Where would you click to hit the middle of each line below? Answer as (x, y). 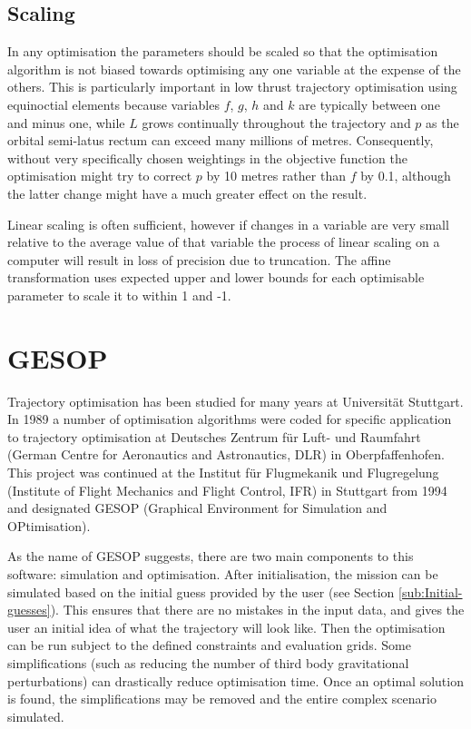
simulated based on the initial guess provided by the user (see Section (201, 591)
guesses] (29, 610)
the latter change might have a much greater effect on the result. (187, 193)
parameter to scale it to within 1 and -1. (119, 295)
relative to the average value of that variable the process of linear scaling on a (224, 242)
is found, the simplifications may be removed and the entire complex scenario (222, 699)
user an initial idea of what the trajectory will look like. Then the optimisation (226, 627)
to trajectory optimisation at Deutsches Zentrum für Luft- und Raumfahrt (214, 436)
